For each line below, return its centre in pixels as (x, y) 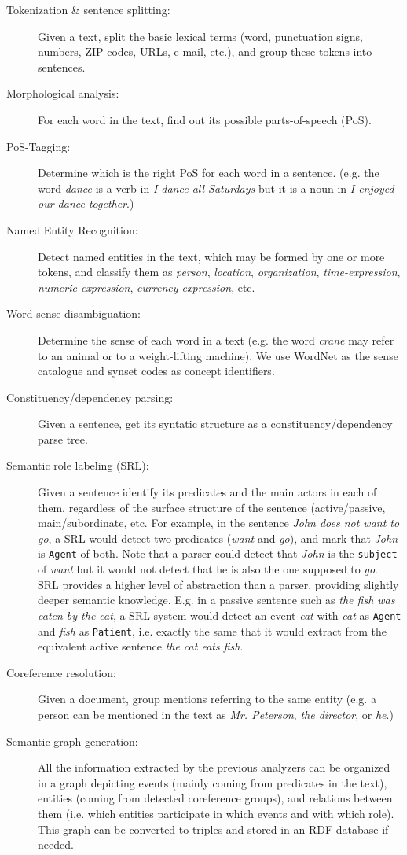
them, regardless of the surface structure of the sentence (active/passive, (212, 507)
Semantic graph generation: (72, 741)
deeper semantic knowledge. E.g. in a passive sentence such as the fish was (216, 600)
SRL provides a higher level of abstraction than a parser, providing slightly (218, 584)
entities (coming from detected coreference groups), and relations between (215, 798)
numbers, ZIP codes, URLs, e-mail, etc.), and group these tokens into (205, 52)
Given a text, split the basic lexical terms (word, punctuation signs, (200, 36)
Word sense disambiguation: (74, 313)
